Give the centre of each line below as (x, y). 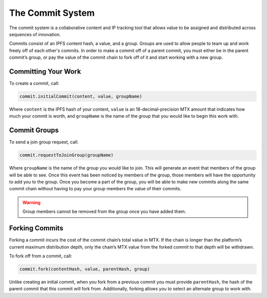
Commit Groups (34, 130)
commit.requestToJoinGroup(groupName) (67, 155)
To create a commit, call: (34, 84)
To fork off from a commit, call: (41, 256)
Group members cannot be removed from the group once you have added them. (104, 212)
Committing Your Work (45, 71)
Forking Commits (36, 228)
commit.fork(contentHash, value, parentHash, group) (85, 269)
